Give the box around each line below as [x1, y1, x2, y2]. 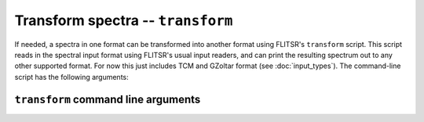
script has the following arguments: [14, 72, 129, 81]
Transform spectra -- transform [14, 12, 233, 29]
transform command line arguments [14, 92, 201, 106]
